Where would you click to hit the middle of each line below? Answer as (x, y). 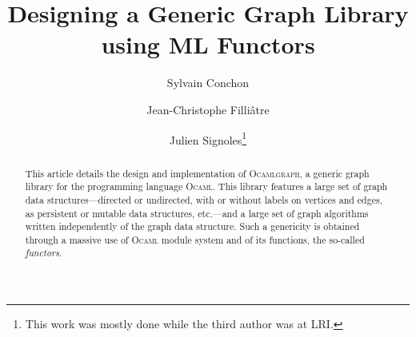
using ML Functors (208, 44)
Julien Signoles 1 (208, 138)
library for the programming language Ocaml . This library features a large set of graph (206, 186)
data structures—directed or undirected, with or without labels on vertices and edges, (204, 199)
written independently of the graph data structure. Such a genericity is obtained (192, 226)
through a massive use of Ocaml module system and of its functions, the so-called (195, 239)
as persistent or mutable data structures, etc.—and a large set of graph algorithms (197, 213)
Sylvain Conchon (208, 83)
